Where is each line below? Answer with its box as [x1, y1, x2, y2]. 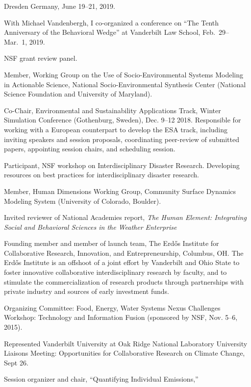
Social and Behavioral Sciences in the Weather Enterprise [4, 221, 177, 232]
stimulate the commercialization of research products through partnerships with [4, 276, 244, 287]
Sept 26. [4, 357, 28, 367]
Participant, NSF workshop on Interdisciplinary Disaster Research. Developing [4, 160, 240, 170]
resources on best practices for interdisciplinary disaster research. [4, 169, 200, 180]
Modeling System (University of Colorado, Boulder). [4, 195, 161, 206]
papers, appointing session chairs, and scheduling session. [4, 144, 176, 154]
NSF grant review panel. [4, 53, 77, 63]
